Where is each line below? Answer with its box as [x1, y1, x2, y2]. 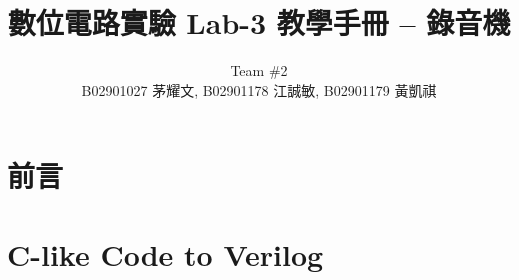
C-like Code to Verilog [7, 233, 324, 274]
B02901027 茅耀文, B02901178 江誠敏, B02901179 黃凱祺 [81, 79, 437, 100]
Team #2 [230, 60, 288, 81]
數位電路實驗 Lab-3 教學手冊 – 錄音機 [7, 2, 511, 43]
